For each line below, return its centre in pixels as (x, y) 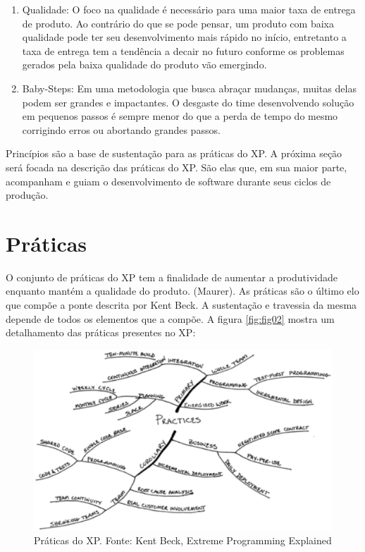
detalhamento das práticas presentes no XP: (101, 332)
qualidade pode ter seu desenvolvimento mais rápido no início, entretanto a (184, 37)
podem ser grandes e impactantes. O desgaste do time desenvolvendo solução (188, 102)
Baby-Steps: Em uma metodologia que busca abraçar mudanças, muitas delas (189, 88)
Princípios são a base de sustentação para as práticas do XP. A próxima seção (174, 153)
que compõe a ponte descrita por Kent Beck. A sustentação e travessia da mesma (181, 305)
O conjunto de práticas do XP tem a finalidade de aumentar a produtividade (172, 277)
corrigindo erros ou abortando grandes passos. (121, 129)
